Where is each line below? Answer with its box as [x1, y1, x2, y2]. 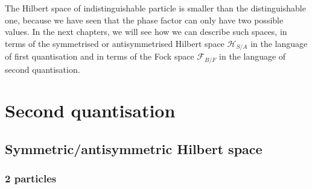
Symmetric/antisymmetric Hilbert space [5, 140, 263, 158]
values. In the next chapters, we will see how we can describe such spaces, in [5, 25, 287, 38]
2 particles [5, 171, 57, 186]
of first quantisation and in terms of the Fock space [5, 50, 194, 63]
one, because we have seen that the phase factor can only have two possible [5, 13, 284, 26]
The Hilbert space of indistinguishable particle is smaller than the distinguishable [5, 2, 306, 14]
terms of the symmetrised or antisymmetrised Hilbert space [5, 37, 224, 49]
